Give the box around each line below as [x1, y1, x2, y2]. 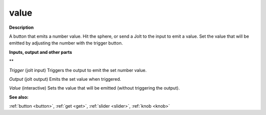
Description [9, 24, 34, 30]
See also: [9, 94, 29, 100]
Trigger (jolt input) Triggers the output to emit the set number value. [9, 67, 147, 73]
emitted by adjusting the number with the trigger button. [9, 40, 123, 46]
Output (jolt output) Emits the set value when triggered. [9, 76, 122, 82]
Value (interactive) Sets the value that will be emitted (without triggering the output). [9, 85, 180, 91]
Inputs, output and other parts [9, 49, 72, 55]
